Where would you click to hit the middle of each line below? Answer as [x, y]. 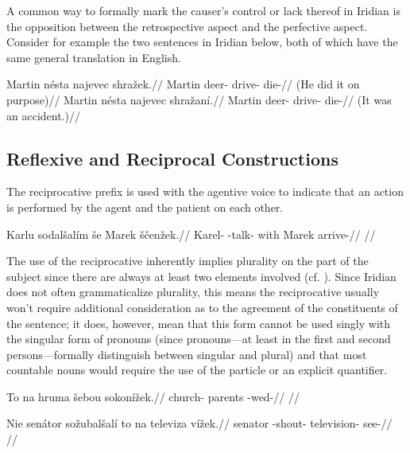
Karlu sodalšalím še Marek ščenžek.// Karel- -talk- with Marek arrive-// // [191, 234]
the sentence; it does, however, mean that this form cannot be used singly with [199, 323]
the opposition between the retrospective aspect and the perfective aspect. [187, 26]
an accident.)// [43, 115]
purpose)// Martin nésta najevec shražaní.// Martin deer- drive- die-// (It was [199, 99]
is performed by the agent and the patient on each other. [145, 207]
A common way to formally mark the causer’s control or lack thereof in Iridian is [203, 10]
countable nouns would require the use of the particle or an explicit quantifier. [197, 370]
